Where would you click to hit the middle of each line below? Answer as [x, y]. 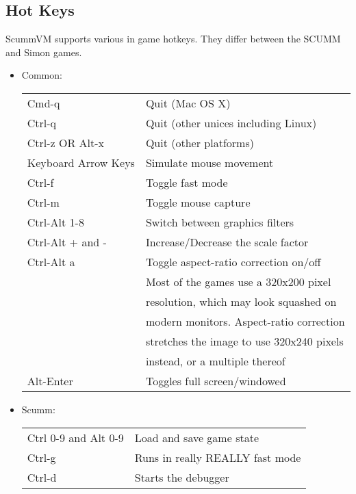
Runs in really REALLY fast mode [218, 457]
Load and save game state [196, 437]
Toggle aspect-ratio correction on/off [233, 261]
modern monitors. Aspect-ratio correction [245, 321]
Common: [42, 75]
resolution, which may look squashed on [241, 301]
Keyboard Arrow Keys [81, 162]
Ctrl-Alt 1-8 [55, 222]
